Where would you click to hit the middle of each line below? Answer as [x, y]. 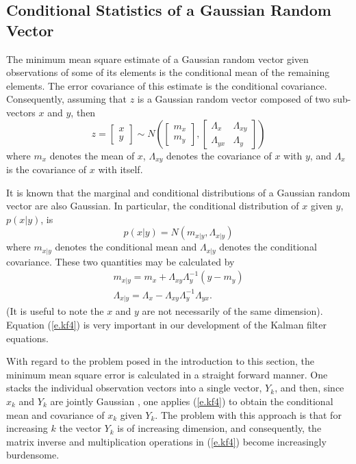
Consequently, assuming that [67, 99]
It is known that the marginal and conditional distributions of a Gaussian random [178, 192]
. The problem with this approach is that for [248, 414]
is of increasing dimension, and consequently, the [219, 428]
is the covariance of [47, 169]
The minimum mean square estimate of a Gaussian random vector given [157, 59]
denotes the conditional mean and [126, 247]
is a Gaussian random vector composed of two [234, 99]
